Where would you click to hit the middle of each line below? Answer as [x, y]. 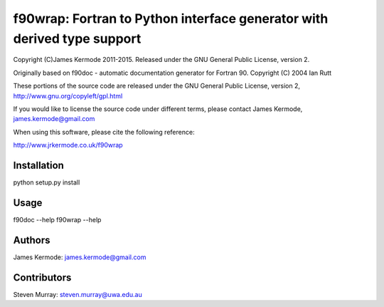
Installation [38, 165]
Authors [32, 240]
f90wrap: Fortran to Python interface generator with [171, 19]
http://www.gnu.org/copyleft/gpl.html [68, 95]
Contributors [42, 277]
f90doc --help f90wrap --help [57, 219]
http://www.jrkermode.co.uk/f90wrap [68, 145]
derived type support [77, 38]
